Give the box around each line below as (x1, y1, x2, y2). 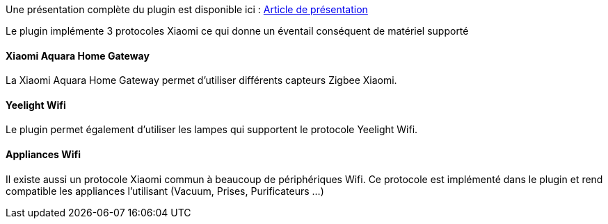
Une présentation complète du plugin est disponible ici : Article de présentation (6, 3, 368, 15)
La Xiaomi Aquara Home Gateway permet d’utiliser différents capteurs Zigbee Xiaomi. (6, 74, 397, 87)
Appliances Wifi (6, 148, 81, 161)
